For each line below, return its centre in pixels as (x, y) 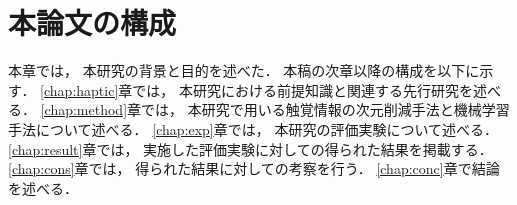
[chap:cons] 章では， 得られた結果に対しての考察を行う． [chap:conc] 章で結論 (254, 168)
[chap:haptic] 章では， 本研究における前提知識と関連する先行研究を (256, 89)
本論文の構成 (92, 22)
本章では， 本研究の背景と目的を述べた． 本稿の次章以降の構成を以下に (244, 70)
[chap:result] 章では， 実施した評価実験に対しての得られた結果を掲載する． (250, 148)
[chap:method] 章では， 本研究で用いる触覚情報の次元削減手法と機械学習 (275, 109)
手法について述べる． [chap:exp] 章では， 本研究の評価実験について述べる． (253, 128)
